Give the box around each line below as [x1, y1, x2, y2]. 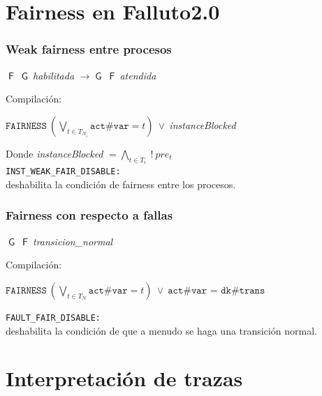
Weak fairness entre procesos [6, 40, 172, 58]
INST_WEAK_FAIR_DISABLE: [6, 167, 121, 177]
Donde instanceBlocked [6, 146, 103, 160]
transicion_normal [33, 234, 113, 248]
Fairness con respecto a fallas [6, 206, 173, 224]
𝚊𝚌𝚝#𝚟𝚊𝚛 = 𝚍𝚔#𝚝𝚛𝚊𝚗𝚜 [168, 285, 265, 296]
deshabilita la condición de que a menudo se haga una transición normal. [6, 323, 317, 337]
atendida [119, 68, 156, 82]
